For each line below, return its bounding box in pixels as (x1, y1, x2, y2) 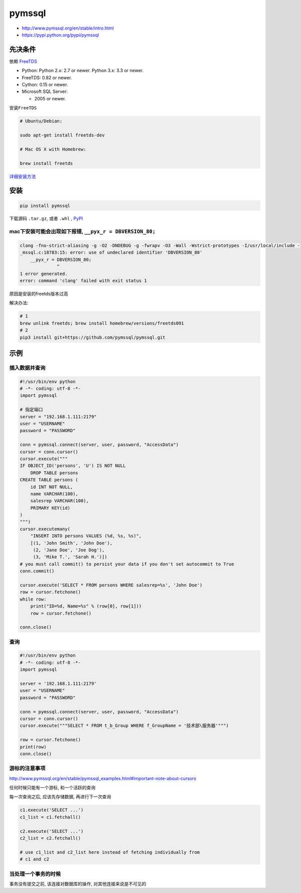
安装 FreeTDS (9, 105, 37, 111)
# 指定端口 (20, 407, 43, 412)
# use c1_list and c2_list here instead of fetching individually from (20, 849, 200, 855)
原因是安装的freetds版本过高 (9, 290, 68, 296)
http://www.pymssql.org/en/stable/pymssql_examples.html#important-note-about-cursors (9, 775, 197, 781)
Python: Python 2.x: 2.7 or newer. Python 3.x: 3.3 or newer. (22, 68, 144, 74)
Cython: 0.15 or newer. (22, 82, 68, 88)
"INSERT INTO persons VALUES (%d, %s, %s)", (30, 533, 142, 539)
